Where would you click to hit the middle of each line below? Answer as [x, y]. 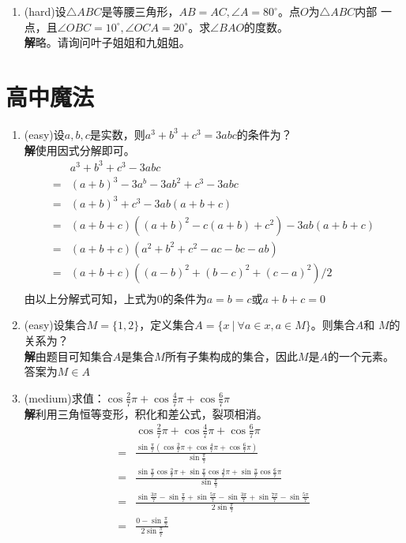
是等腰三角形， [140, 11]
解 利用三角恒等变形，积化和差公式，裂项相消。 [146, 413]
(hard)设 [45, 11]
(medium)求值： [64, 397]
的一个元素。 [361, 356]
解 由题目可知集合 [68, 356]
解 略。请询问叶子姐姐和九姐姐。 [107, 42]
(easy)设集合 [55, 325]
